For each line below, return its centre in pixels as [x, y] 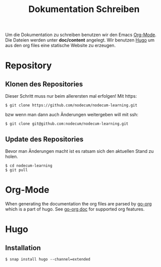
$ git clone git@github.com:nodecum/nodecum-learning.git [67, 124]
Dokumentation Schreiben [84, 9]
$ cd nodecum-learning [29, 166]
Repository [28, 66]
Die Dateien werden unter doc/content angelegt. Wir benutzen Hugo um [80, 40]
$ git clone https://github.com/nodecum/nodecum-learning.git [71, 105]
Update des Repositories [44, 139]
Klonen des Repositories [44, 84]
